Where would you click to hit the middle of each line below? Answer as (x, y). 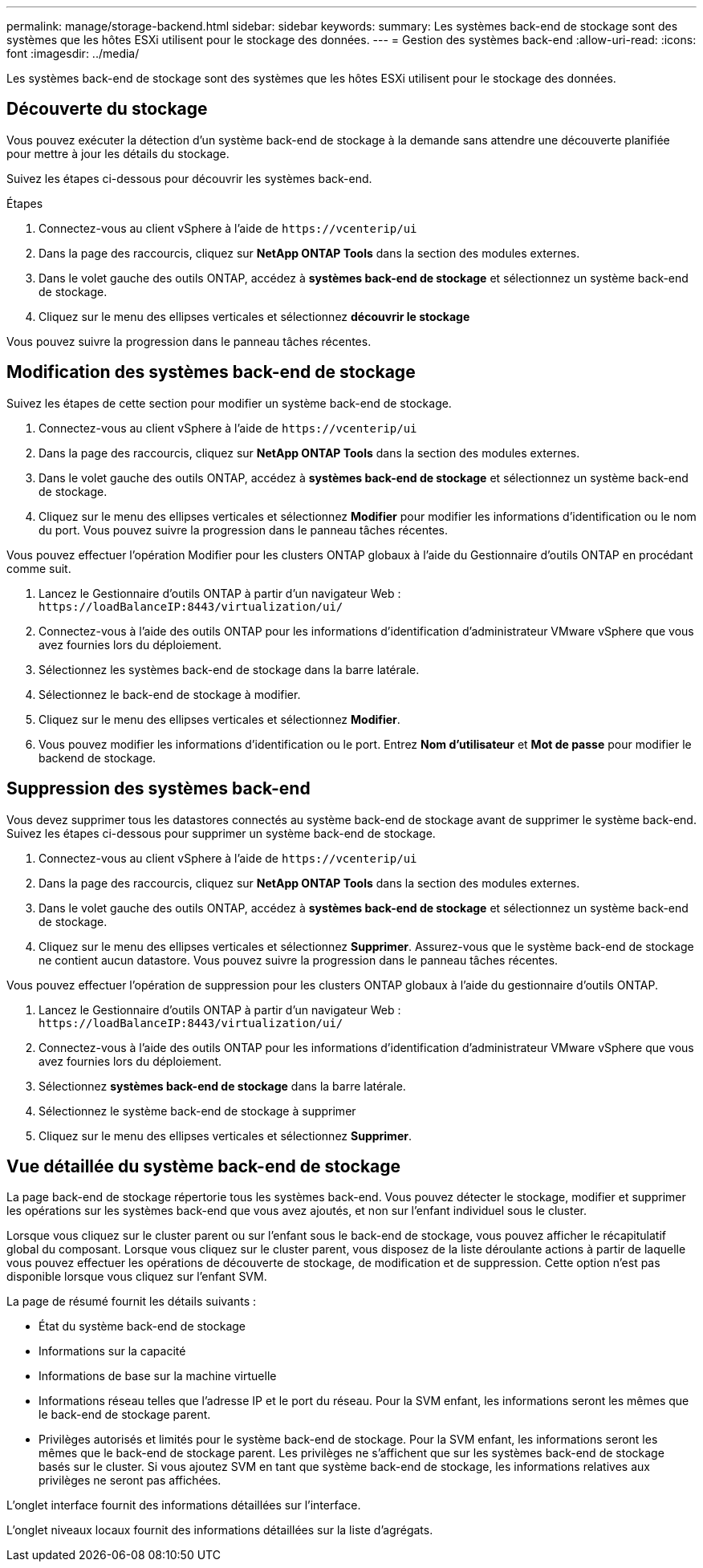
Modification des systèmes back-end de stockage (211, 372)
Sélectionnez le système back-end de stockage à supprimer (197, 1111)
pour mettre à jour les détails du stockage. (118, 153)
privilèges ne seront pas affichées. (130, 1481)
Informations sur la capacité (112, 1351)
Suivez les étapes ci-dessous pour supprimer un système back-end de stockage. (221, 833)
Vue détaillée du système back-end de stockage (204, 1166)
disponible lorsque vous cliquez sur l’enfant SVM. (137, 1277)
